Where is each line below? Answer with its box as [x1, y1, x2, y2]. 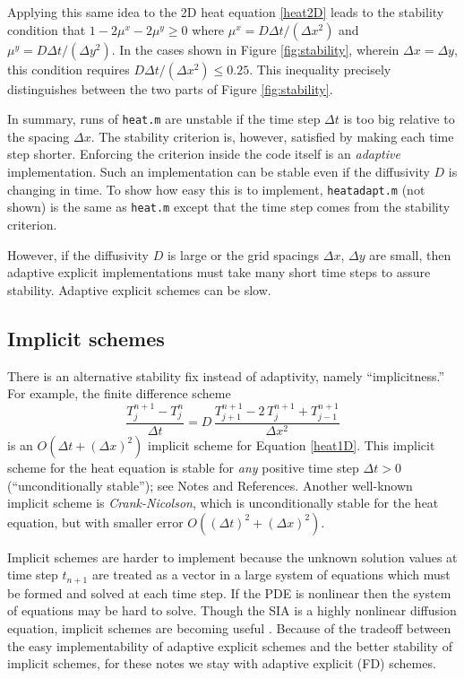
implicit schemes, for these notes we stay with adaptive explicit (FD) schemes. [7, 654, 436, 673]
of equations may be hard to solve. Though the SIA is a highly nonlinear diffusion [7, 601, 457, 620]
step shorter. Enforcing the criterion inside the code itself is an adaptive [7, 144, 400, 163]
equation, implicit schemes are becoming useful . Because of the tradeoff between [7, 618, 451, 637]
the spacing [7, 126, 70, 145]
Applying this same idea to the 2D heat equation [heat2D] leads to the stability [7, 3, 444, 21]
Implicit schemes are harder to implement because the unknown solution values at [7, 547, 458, 566]
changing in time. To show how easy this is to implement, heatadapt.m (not [7, 179, 425, 198]
